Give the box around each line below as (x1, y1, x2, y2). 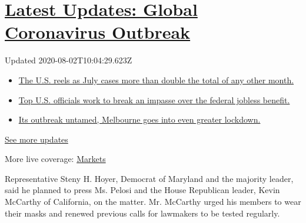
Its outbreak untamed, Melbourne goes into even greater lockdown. (18, 113, 261, 126)
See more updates (5, 133, 68, 145)
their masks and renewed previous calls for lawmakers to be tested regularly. (5, 207, 280, 219)
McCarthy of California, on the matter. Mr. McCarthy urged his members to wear (5, 195, 301, 208)
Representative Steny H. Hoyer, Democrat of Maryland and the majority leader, (5, 172, 294, 184)
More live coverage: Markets (5, 153, 106, 165)
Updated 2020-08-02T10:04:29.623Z (5, 54, 132, 66)
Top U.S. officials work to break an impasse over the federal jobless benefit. (18, 93, 290, 106)
